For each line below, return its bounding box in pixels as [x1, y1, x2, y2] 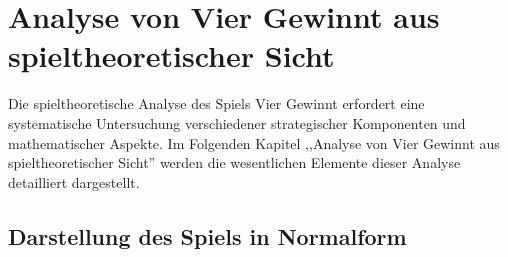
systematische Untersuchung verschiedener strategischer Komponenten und [8, 112, 466, 133]
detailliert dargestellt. [8, 171, 140, 192]
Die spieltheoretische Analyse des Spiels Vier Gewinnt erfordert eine [8, 93, 425, 114]
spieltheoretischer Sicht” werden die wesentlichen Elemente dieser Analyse [8, 152, 461, 173]
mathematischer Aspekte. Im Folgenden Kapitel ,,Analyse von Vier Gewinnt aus [8, 132, 500, 153]
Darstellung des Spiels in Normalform [8, 220, 407, 251]
